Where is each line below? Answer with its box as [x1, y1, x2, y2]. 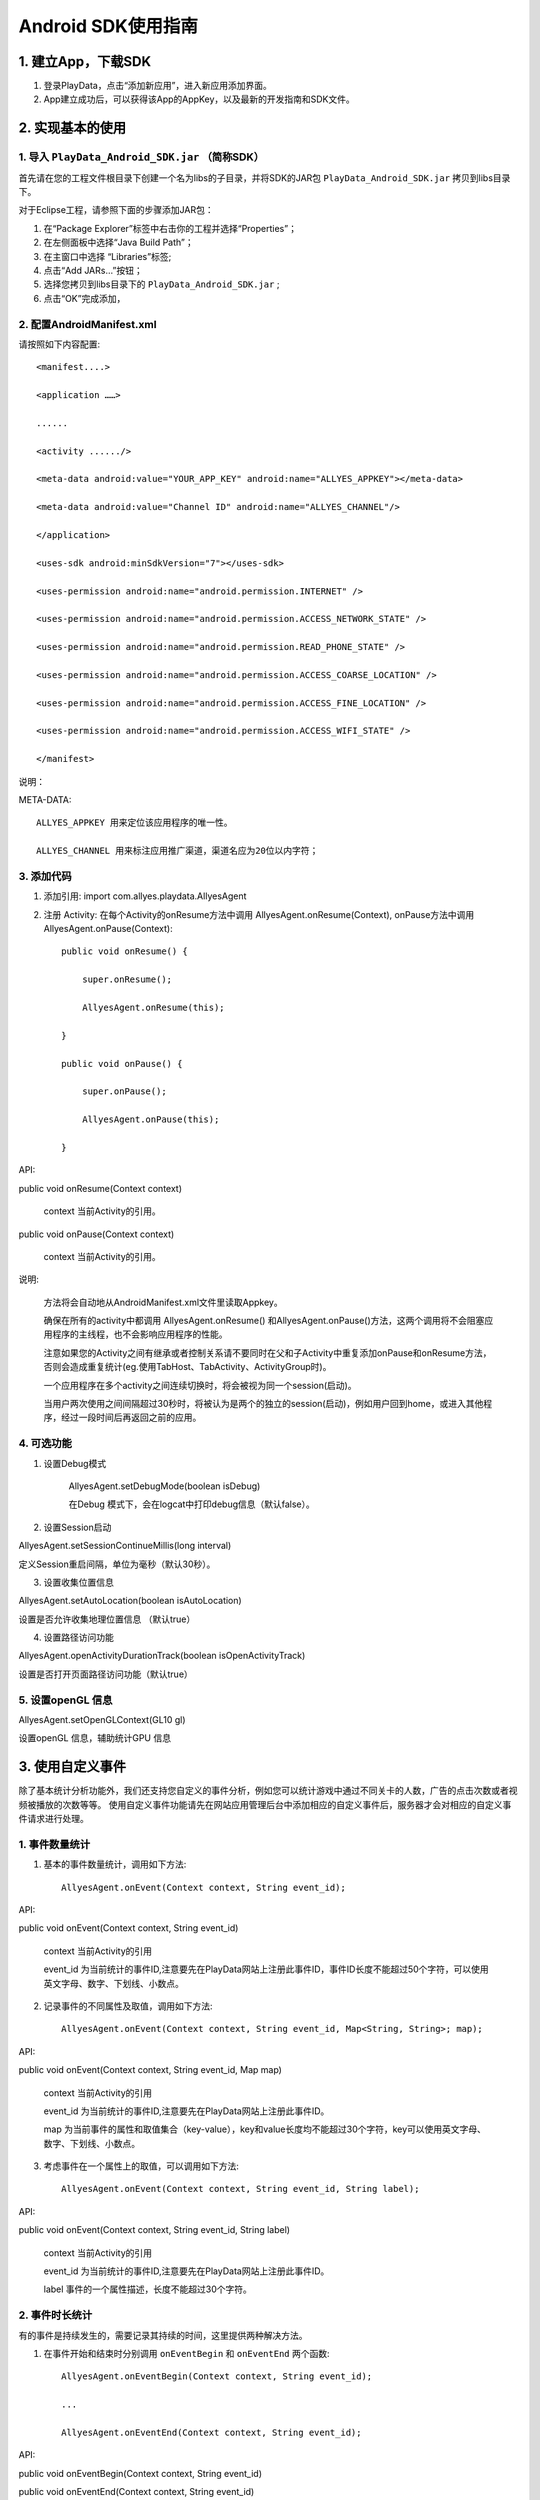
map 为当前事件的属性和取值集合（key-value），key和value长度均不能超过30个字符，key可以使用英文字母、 [43, 2123, 487, 2135]
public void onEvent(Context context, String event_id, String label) [18, 2224, 290, 2236]
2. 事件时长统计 [18, 2308, 93, 2322]
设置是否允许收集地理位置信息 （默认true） [18, 1613, 196, 1625]
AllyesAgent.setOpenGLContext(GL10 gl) [18, 1713, 186, 1725]
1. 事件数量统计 [18, 1837, 91, 1851]
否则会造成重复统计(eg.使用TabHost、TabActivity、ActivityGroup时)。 [43, 1361, 332, 1373]
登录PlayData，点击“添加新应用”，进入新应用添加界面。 [43, 80, 272, 92]
